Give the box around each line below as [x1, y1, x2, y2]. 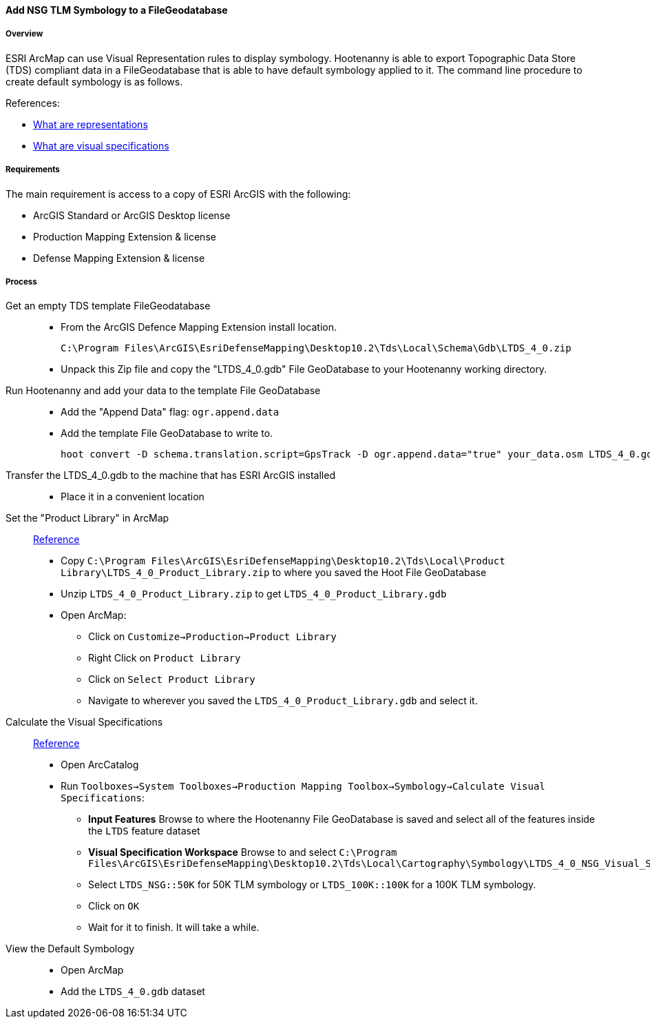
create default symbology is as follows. [6, 75, 183, 88]
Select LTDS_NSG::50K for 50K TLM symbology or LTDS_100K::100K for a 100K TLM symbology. [88, 879, 536, 891]
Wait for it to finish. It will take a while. [88, 921, 260, 934]
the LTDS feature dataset [88, 825, 200, 837]
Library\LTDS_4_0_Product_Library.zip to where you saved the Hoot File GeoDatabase [61, 566, 487, 579]
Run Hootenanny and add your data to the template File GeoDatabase [6, 385, 321, 397]
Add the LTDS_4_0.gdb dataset [61, 985, 205, 998]
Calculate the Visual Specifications [6, 716, 163, 728]
